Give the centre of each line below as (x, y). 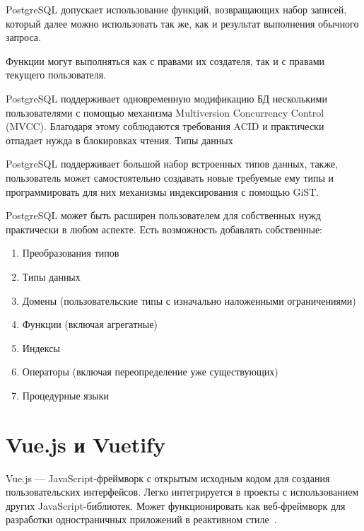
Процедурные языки (65, 395)
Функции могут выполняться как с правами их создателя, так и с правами (165, 60)
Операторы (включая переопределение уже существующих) (150, 372)
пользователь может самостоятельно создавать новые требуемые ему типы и (170, 177)
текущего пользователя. (56, 75)
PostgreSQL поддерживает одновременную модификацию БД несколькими (166, 98)
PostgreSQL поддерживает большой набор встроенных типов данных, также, (172, 164)
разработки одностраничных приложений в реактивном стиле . (141, 519)
